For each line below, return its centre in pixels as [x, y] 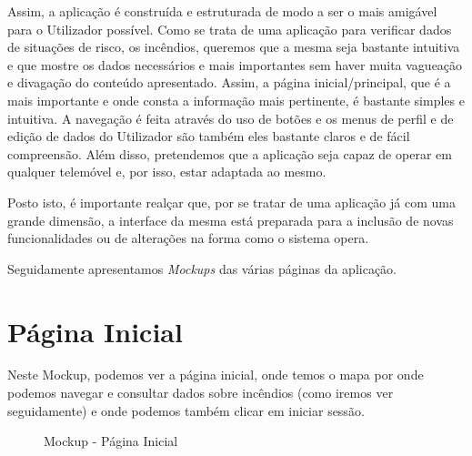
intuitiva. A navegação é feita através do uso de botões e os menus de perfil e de [231, 118]
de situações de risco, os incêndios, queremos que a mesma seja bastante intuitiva [234, 47]
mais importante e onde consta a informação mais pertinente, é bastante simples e [236, 100]
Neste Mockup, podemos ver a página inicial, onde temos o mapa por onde [216, 375]
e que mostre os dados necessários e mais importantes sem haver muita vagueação [235, 64]
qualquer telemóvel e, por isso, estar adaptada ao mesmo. [167, 172]
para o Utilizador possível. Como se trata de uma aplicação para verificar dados [230, 29]
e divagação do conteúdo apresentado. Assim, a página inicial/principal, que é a [229, 82]
